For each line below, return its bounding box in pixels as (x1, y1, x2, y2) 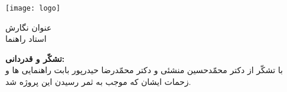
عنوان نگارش (5, 21, 52, 33)
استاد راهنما (5, 32, 47, 45)
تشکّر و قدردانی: (5, 52, 65, 64)
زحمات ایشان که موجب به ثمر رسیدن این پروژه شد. (5, 75, 191, 88)
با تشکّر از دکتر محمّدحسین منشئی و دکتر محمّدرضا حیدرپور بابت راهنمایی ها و (5, 64, 283, 76)
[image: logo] (5, 4, 61, 12)
